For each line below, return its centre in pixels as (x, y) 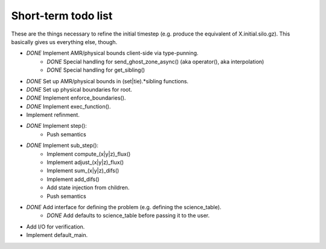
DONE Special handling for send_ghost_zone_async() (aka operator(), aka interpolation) (155, 61)
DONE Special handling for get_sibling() (96, 70)
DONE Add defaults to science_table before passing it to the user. (128, 216)
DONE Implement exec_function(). (69, 106)
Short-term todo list (62, 16)
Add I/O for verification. (56, 227)
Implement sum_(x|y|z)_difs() (83, 171)
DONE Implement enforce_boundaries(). (76, 98)
